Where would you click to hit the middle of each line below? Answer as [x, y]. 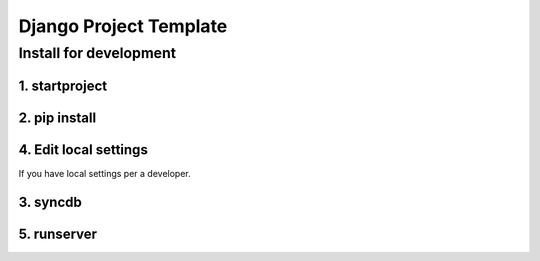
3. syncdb [50, 201]
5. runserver [58, 233]
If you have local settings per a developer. [105, 173]
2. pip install [57, 117]
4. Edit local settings [83, 149]
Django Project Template [123, 26]
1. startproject [63, 85]
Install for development [97, 53]
